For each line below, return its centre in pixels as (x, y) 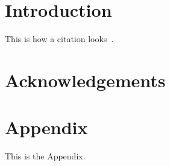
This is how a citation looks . (59, 39)
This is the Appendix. (45, 156)
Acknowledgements (85, 80)
